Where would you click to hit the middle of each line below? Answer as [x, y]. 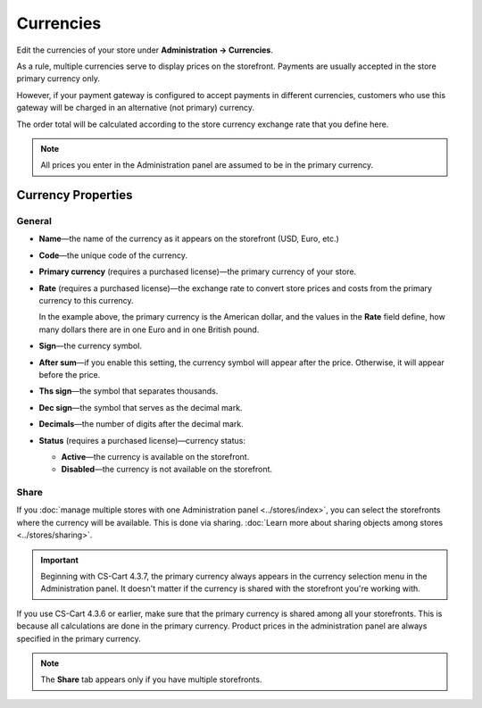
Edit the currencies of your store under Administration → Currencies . [145, 50]
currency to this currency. [86, 300]
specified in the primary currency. [79, 638]
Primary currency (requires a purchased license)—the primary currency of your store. [198, 271]
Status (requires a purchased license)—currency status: [142, 440]
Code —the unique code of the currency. [113, 255]
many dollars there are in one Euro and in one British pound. [149, 329]
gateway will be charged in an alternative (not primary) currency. [135, 108]
